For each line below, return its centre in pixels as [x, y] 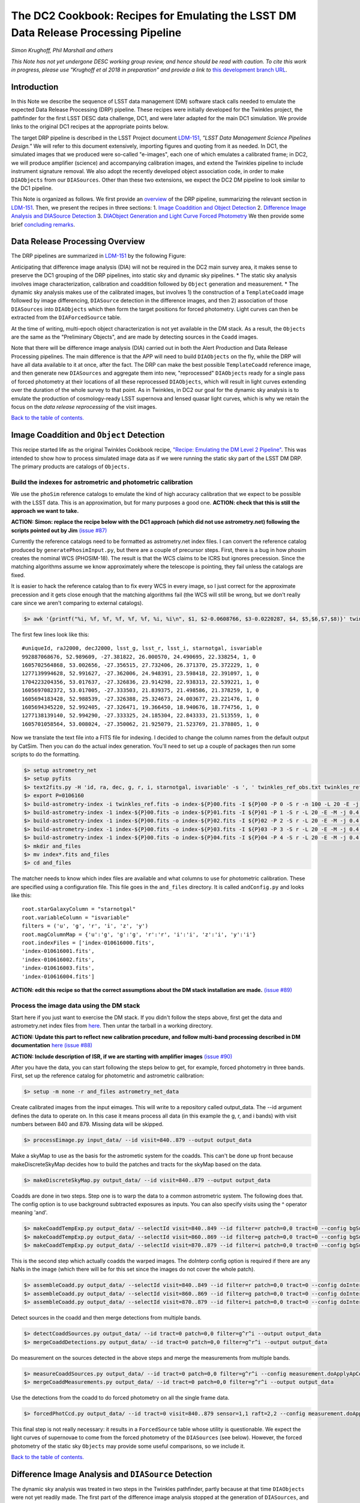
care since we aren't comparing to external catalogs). [77, 603]
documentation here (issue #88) [52, 1045]
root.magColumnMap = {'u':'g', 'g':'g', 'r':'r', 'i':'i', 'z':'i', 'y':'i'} [139, 934]
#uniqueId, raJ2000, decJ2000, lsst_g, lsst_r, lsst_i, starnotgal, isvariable [142, 648]
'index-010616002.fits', [58, 960]
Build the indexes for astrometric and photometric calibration [102, 482]
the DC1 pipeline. [32, 188]
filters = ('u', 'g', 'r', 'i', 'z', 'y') [85, 926]
